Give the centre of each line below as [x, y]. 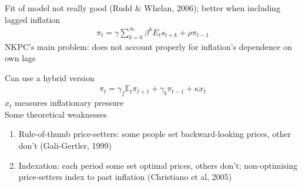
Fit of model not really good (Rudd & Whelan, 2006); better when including [143, 8]
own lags [20, 58]
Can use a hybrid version [50, 77]
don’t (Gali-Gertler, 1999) [65, 145]
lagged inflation [33, 19]
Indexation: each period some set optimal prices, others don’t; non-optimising [158, 165]
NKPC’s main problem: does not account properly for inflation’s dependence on [148, 46]
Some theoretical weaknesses [56, 114]
